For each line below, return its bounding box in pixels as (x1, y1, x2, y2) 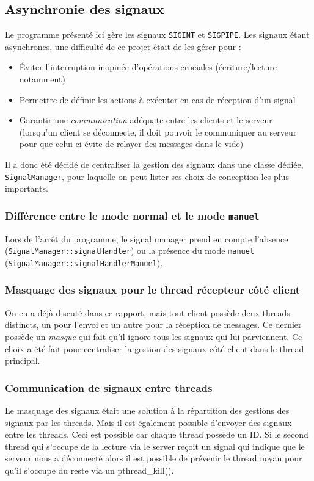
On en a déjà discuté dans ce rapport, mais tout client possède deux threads (5, 306, 290, 319)
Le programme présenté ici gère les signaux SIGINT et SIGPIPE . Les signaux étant (5, 28, 310, 41)
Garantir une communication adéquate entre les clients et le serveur (19, 114, 272, 126)
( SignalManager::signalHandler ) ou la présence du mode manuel (5, 244, 255, 257)
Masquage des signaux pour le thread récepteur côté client (5, 282, 301, 297)
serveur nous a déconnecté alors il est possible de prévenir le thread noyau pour (5, 452, 302, 465)
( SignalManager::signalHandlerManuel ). (5, 256, 163, 269)
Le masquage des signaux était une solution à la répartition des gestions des (5, 403, 290, 416)
